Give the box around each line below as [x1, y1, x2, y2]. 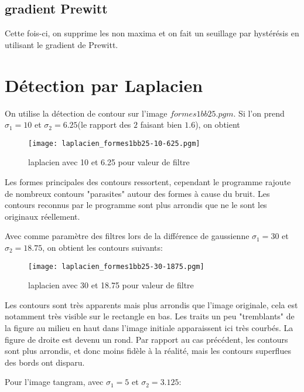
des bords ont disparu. [5, 356, 85, 368]
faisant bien [140, 118, 182, 131]
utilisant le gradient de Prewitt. [5, 38, 118, 50]
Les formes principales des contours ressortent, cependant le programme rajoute [5, 175, 291, 188]
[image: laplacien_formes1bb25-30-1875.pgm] [28, 262, 204, 271]
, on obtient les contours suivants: [42, 241, 163, 253]
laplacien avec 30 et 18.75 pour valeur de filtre [28, 279, 194, 291]
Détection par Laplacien [5, 73, 203, 97]
